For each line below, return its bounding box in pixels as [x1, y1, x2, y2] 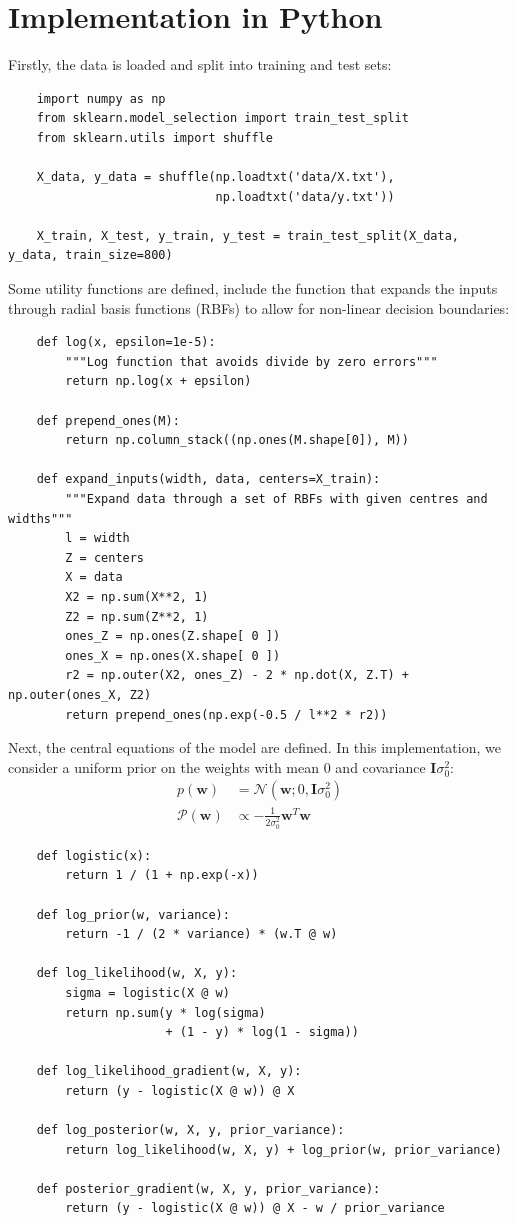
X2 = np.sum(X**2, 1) [65, 589, 209, 604]
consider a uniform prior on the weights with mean [8, 756, 320, 777]
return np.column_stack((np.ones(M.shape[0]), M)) [65, 433, 409, 448]
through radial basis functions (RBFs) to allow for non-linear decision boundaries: [8, 297, 510, 318]
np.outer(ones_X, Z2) [8, 687, 152, 702]
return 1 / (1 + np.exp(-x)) [65, 868, 259, 883]
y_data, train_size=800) [8, 248, 173, 263]
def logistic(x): [36, 848, 152, 863]
